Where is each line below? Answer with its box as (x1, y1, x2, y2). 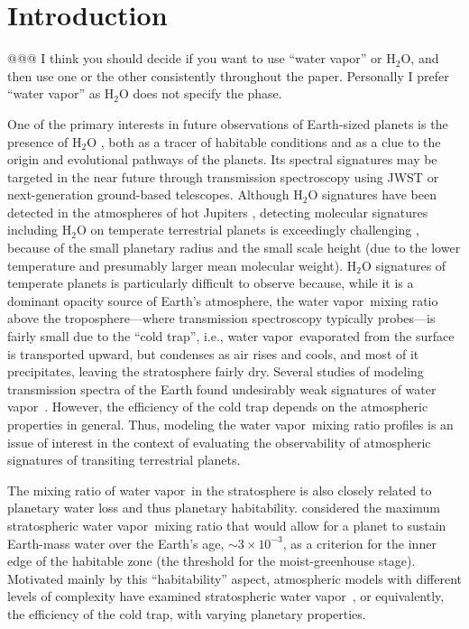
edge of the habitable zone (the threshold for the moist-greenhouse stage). (7, 551, 416, 570)
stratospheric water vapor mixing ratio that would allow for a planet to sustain (7, 515, 446, 534)
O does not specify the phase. (119, 84, 282, 103)
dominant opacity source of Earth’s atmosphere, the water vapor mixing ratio (7, 291, 438, 310)
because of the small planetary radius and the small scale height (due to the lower (7, 238, 461, 257)
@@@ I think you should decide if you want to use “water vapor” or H (7, 49, 396, 68)
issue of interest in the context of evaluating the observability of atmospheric (7, 432, 431, 451)
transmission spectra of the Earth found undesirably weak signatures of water (7, 379, 437, 398)
